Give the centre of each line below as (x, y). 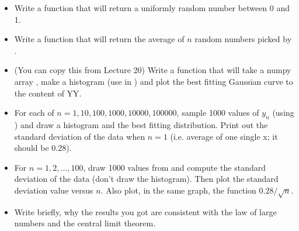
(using (283, 113)
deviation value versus (54, 190)
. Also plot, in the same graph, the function (178, 190)
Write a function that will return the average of (99, 39)
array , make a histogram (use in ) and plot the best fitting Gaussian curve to (154, 81)
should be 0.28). (43, 148)
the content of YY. (48, 93)
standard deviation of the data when (80, 136)
